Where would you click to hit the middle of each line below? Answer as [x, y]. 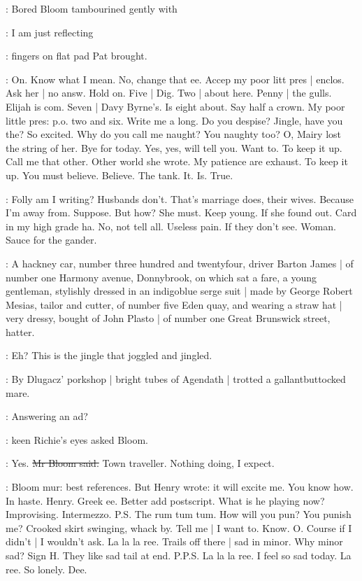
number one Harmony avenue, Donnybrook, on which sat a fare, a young [161, 277]
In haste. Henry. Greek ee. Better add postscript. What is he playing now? [165, 500]
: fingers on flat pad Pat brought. [77, 56]
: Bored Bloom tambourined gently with [92, 8]
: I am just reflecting [50, 32]
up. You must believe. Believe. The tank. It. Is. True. [120, 175]
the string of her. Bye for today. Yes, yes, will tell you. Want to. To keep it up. [174, 147]
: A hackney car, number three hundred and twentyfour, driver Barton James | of [180, 263]
